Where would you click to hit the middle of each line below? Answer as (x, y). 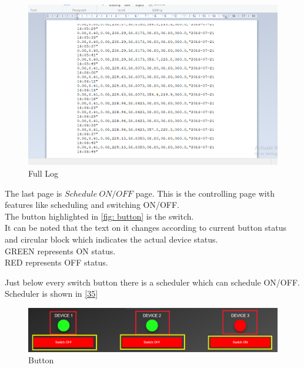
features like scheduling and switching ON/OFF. (92, 205)
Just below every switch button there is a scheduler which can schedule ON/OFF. (152, 282)
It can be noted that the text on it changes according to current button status (146, 228)
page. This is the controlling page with (205, 193)
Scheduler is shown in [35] (51, 294)
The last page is (34, 193)
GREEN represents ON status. (60, 251)
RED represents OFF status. (56, 262)
